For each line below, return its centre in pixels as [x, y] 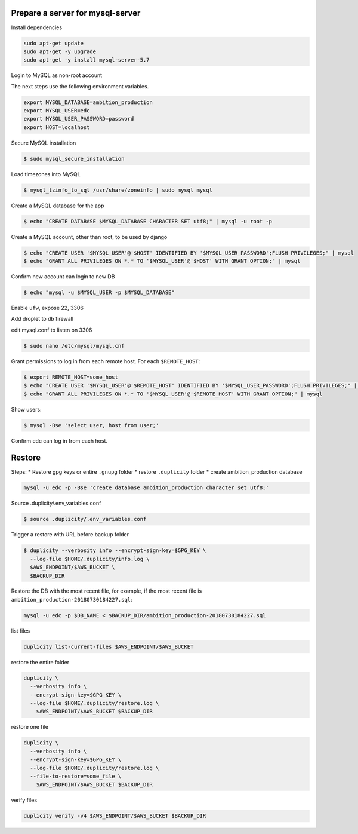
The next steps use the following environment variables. [80, 86]
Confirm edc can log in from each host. [59, 441]
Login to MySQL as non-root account [57, 75]
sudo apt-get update [53, 43]
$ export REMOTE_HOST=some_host [71, 377]
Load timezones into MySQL [46, 174]
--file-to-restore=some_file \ [76, 776]
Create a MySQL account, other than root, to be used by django [89, 237]
